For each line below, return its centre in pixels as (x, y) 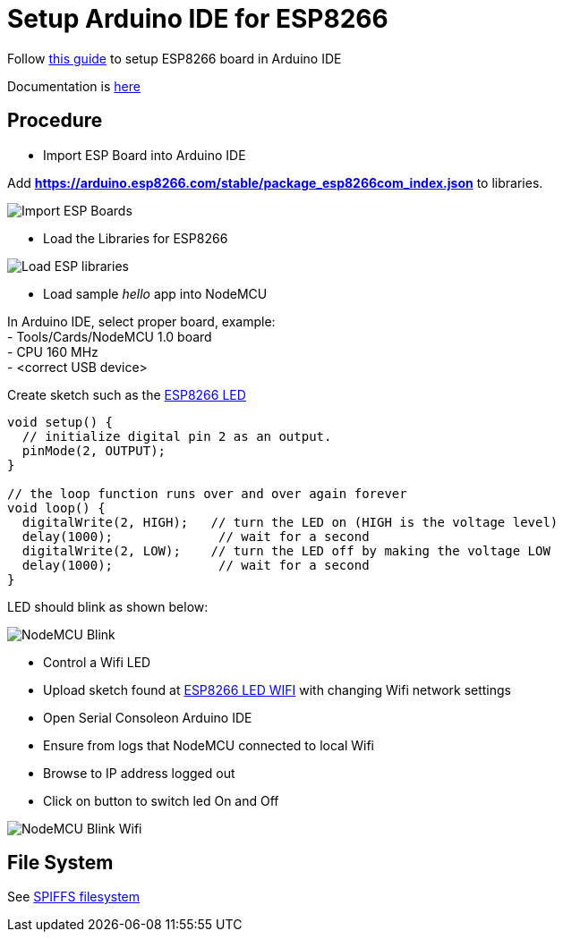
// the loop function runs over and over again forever (207, 493)
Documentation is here (74, 86)
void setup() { (60, 422)
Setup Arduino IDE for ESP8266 (198, 19)
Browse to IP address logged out (139, 773)
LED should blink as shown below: (108, 606)
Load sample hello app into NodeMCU (155, 293)
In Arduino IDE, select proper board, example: (141, 321)
